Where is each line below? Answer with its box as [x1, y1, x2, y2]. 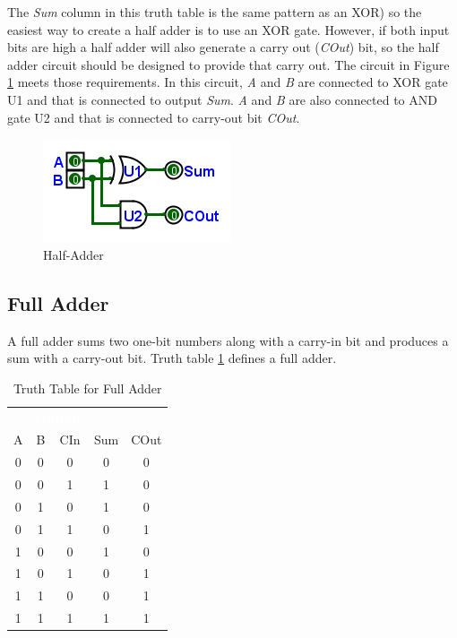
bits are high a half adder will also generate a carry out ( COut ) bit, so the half [7, 38, 439, 56]
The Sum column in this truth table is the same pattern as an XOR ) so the [7, 3, 422, 21]
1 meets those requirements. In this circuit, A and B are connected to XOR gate [7, 73, 448, 91]
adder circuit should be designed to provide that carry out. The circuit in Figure [7, 55, 450, 73]
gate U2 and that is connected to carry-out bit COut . [7, 108, 300, 126]
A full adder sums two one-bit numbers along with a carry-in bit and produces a [7, 331, 449, 349]
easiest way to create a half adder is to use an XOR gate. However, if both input [7, 20, 450, 39]
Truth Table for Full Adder [13, 378, 162, 397]
